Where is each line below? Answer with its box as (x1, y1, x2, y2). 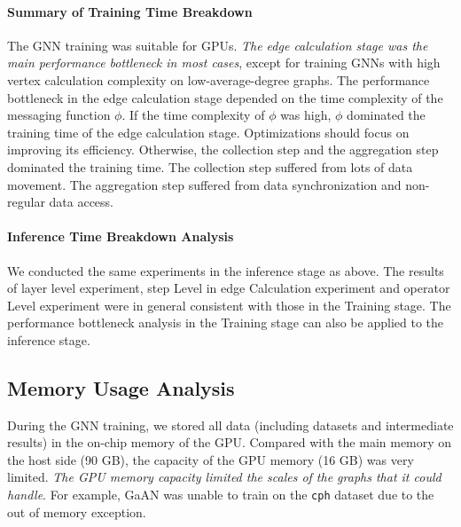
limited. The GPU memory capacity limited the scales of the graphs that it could (7, 468, 441, 486)
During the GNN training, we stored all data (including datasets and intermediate (7, 415, 454, 434)
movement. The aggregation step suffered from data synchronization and (7, 175, 402, 193)
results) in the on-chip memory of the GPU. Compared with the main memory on (7, 433, 452, 452)
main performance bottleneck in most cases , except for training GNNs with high (7, 53, 441, 72)
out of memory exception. (7, 502, 146, 521)
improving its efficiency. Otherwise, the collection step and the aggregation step (7, 140, 439, 159)
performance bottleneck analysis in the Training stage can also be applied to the (7, 313, 443, 332)
